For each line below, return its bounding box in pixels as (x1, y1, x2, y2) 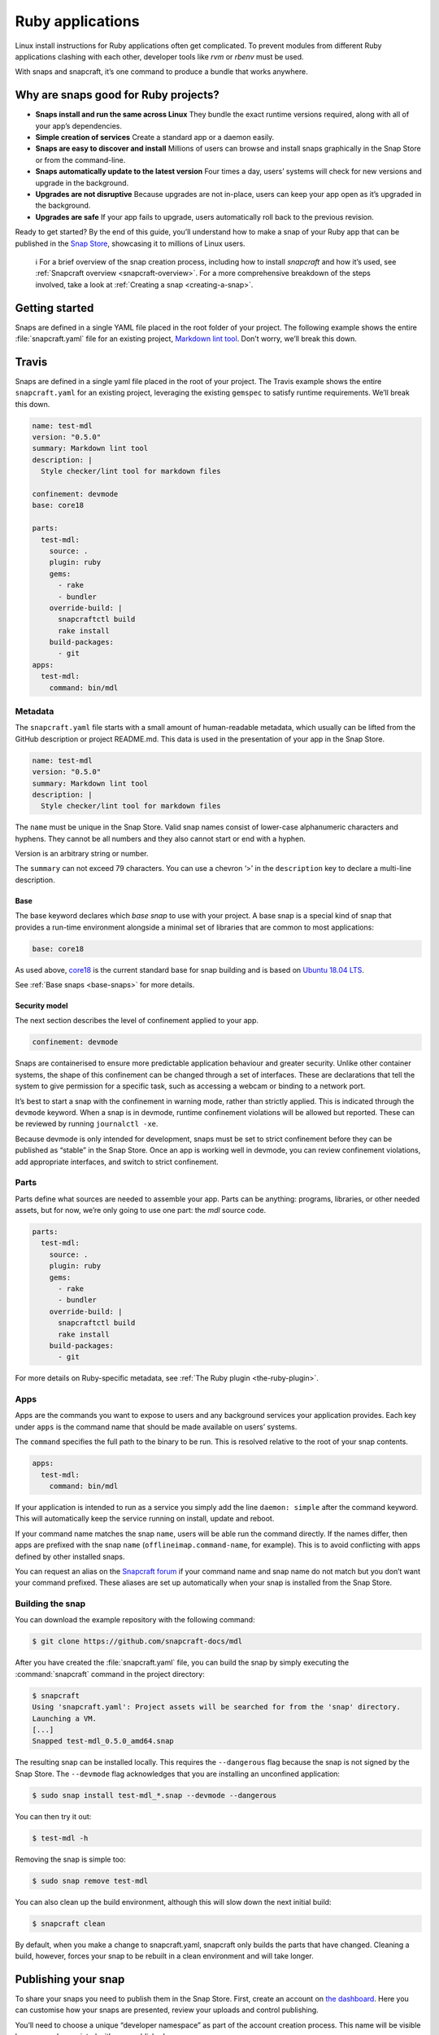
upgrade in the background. (35, 177, 129, 187)
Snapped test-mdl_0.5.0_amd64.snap (32, 1736, 174, 1746)
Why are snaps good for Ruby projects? (15, 88, 219, 102)
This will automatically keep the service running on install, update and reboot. (15, 1514, 275, 1524)
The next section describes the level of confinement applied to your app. (15, 1016, 259, 1026)
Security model (15, 1001, 68, 1011)
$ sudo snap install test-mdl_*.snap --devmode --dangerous (32, 1791, 277, 1800)
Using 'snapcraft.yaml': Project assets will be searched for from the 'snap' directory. (32, 1702, 402, 1712)
